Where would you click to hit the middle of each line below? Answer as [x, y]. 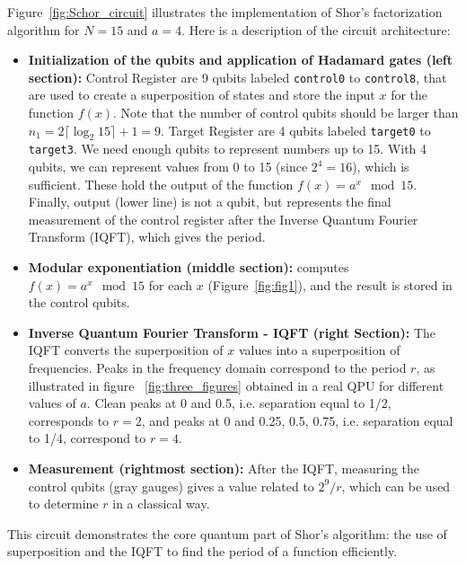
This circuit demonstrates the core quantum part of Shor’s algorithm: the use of [227, 533]
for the [409, 95]
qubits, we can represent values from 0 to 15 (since [168, 167]
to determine [63, 504]
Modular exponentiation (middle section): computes [189, 267]
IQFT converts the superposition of [126, 350]
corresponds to [69, 420]
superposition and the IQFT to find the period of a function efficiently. [202, 551]
